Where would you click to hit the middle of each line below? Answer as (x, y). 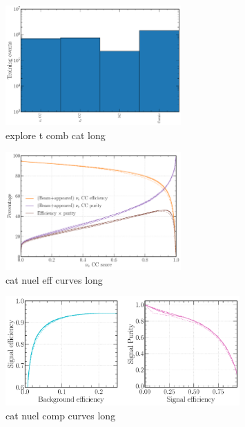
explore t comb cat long (56, 135)
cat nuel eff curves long (54, 279)
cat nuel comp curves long (61, 416)
